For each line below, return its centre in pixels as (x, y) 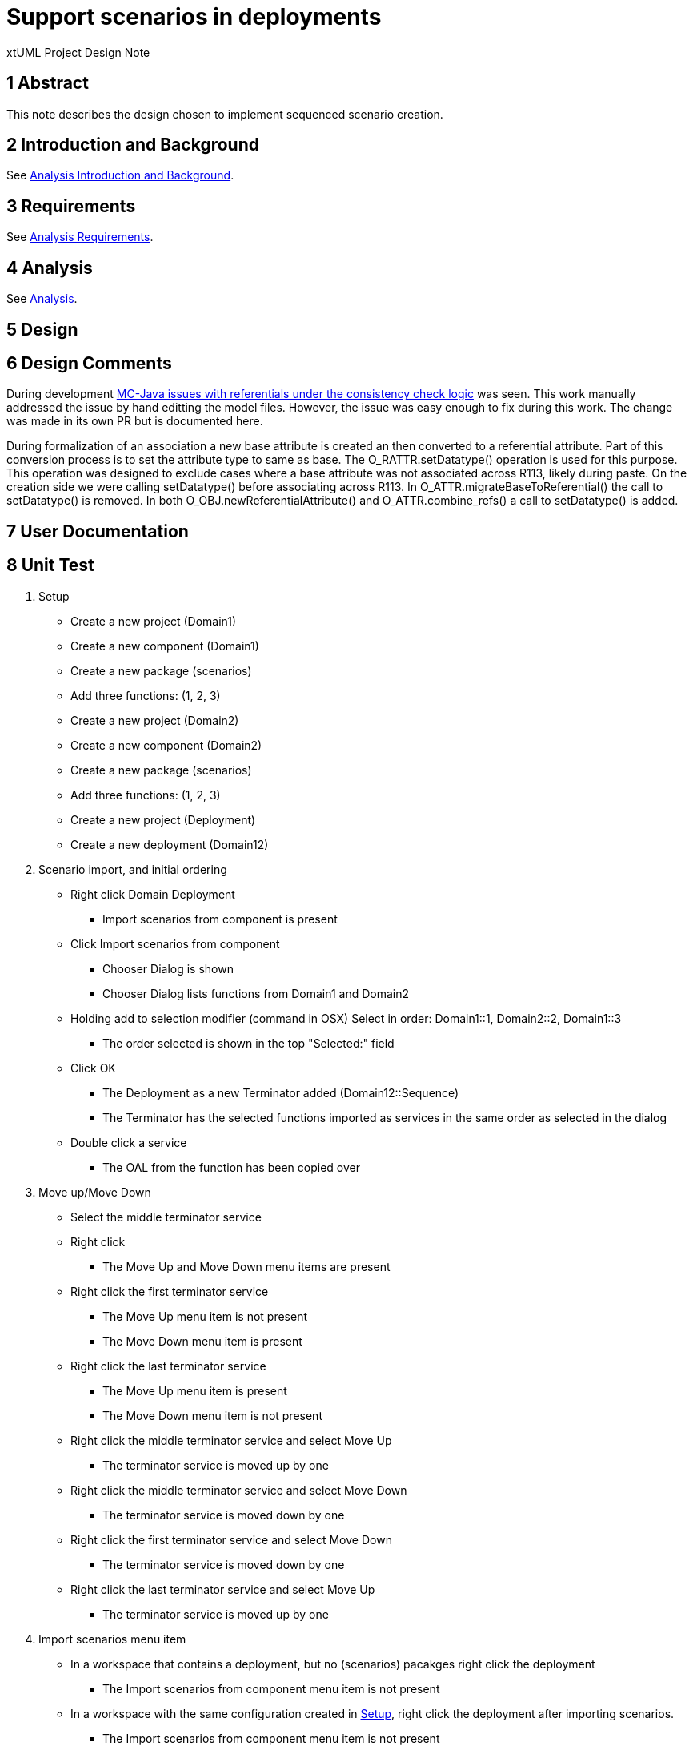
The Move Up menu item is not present (205, 1316)
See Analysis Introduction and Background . (120, 175)
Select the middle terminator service (166, 1217)
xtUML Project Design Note (78, 52)
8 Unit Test (50, 565)
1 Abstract (48, 83)
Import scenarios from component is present (220, 919)
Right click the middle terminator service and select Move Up (231, 1440)
